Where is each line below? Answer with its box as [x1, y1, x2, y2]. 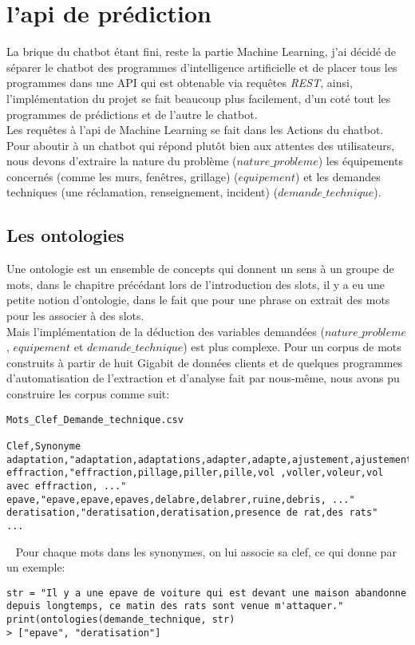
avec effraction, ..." [6, 480, 127, 492]
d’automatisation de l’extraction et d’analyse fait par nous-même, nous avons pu [6, 370, 400, 386]
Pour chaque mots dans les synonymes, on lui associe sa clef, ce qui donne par [15, 543, 397, 560]
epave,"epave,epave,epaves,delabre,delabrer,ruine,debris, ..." [6, 493, 355, 505]
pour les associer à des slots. [6, 307, 144, 324]
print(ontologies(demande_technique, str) [6, 614, 235, 626]
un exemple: [6, 559, 65, 576]
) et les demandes [295, 168, 381, 184]
